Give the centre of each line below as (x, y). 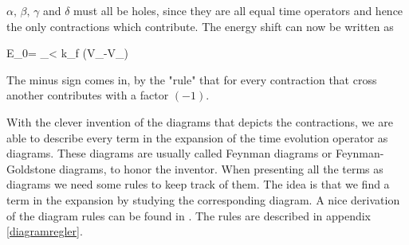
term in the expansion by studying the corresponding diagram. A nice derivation (203, 199)
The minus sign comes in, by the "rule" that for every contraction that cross (192, 79)
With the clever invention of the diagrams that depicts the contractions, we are (200, 121)
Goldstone (31, 168)
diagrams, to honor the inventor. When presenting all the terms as (221, 168)
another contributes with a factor (88, 95)
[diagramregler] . (45, 231)
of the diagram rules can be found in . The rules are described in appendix (189, 215)
